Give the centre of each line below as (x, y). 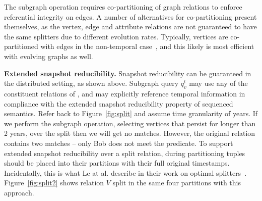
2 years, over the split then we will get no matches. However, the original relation (130, 133)
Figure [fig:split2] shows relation (54, 183)
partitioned (21, 46)
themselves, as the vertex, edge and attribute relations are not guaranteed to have (130, 27)
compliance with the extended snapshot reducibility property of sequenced (119, 103)
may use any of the (218, 83)
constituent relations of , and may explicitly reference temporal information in (125, 93)
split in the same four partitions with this (177, 183)
